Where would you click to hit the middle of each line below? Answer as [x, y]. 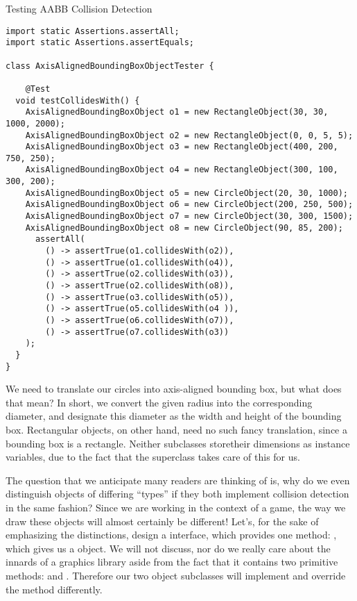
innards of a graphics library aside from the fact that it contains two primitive [172, 562]
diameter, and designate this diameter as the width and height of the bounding [174, 416]
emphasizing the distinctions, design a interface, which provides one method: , [171, 535]
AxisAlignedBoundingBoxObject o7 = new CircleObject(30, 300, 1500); [189, 216]
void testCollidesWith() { [78, 100]
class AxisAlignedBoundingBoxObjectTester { [110, 66]
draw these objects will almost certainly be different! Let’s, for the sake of [162, 521]
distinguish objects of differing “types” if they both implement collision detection [177, 494]
